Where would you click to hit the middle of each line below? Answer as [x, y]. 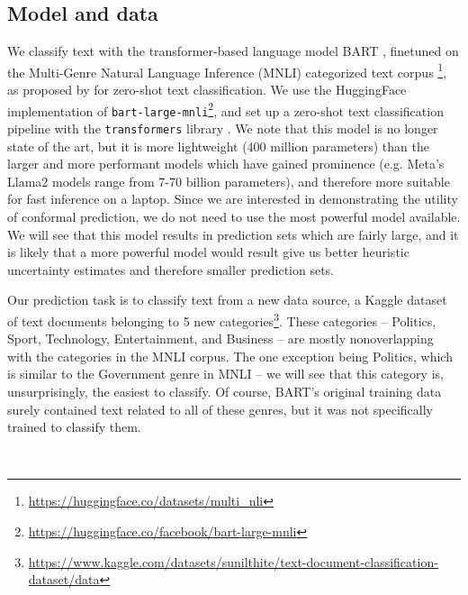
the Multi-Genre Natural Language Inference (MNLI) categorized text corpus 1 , [227, 70]
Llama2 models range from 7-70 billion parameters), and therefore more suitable [229, 181]
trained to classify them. [74, 427]
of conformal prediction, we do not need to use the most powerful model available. [234, 216]
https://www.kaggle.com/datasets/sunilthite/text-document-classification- [233, 561]
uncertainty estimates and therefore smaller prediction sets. [171, 269]
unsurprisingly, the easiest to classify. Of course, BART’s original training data [225, 391]
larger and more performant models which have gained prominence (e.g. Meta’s [226, 164]
